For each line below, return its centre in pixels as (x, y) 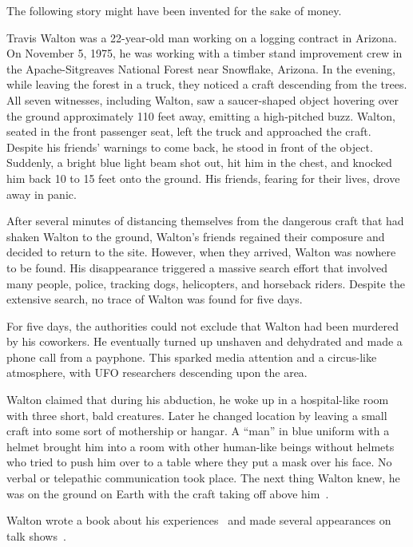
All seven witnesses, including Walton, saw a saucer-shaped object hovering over (203, 99)
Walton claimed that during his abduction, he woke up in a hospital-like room (198, 400)
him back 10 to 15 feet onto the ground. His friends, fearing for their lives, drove (203, 178)
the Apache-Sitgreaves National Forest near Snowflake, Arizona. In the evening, (201, 68)
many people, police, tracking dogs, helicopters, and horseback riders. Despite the (206, 283)
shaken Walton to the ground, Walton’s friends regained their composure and (196, 236)
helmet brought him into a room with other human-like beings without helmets (201, 446)
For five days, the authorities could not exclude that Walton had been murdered (203, 325)
